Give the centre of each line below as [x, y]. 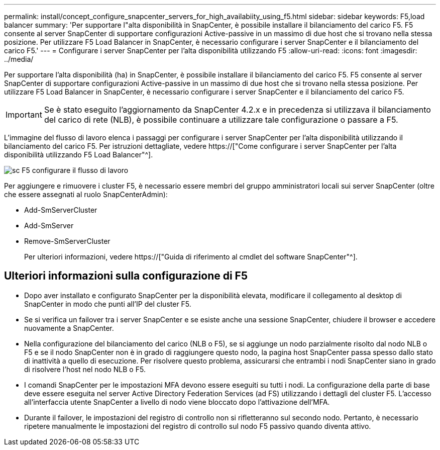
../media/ [19, 59]
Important [24, 115]
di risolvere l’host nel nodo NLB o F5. [85, 369]
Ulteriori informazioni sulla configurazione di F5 [126, 276]
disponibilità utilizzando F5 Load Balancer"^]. [79, 155]
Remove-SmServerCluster [67, 241]
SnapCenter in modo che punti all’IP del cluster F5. [108, 304]
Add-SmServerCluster [61, 210]
